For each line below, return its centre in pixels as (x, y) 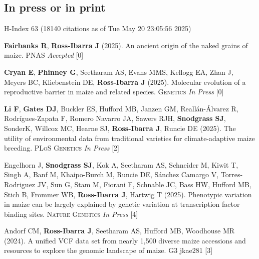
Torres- (232, 174)
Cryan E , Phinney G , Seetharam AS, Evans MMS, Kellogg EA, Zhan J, (119, 72)
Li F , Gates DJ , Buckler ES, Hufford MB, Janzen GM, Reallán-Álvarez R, (121, 108)
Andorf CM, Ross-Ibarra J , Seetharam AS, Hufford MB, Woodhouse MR (119, 231)
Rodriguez (20, 184)
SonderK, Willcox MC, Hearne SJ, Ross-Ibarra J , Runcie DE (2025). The (120, 128)
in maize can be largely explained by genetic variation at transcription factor (122, 204)
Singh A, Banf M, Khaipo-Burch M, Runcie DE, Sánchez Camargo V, (111, 174)
